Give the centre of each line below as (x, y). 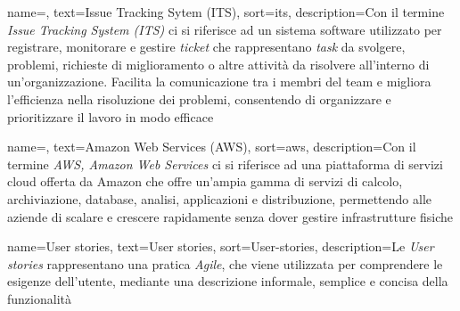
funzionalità (39, 298)
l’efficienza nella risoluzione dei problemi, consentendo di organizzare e (199, 98)
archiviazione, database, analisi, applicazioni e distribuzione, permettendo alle (219, 198)
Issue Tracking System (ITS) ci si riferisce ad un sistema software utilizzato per (225, 29)
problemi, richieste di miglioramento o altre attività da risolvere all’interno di (218, 64)
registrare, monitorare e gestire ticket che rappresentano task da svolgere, (206, 47)
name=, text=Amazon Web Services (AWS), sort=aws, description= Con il (212, 147)
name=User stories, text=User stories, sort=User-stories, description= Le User (221, 246)
